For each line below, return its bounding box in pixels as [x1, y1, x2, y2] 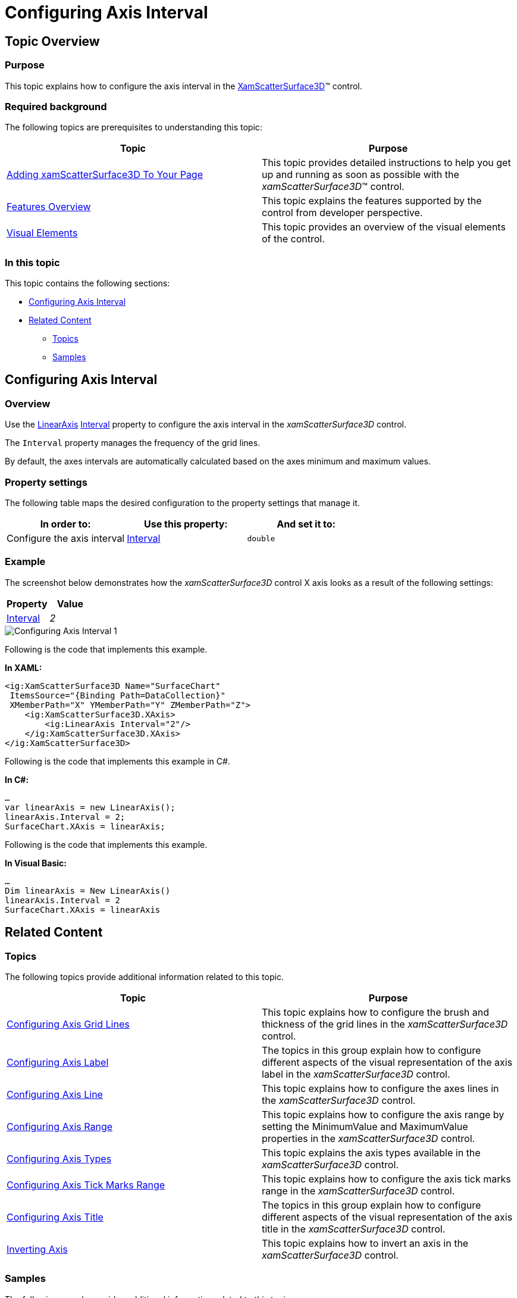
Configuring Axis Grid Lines [7, 1018, 130, 1030]
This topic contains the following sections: [5, 278, 170, 289]
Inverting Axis [7, 1243, 68, 1255]
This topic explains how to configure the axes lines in [262, 1082, 499, 1094]
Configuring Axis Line [7, 1088, 103, 1100]
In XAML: [5, 662, 42, 673]
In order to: [40, 518, 91, 531]
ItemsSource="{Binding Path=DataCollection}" [10, 690, 225, 700]
